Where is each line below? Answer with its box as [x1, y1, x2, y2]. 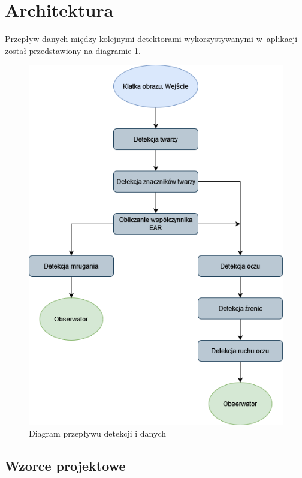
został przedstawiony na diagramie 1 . [5, 44, 141, 56]
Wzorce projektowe [5, 456, 126, 475]
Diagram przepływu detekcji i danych [29, 427, 166, 440]
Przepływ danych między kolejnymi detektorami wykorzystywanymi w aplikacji [5, 32, 298, 45]
